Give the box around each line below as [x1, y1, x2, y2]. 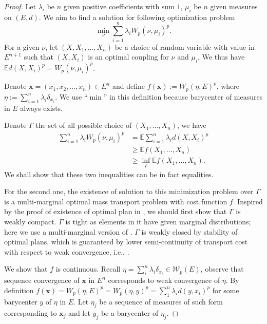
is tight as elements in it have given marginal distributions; [65, 216, 251, 227]
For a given [4, 41, 40, 52]
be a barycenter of [101, 308, 159, 318]
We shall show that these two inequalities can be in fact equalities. [4, 168, 214, 179]
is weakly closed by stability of [141, 226, 238, 237]
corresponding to [4, 308, 57, 318]
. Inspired [233, 196, 263, 206]
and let [68, 308, 90, 318]
